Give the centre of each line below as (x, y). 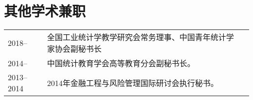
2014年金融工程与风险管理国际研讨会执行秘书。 (133, 83)
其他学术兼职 (45, 11)
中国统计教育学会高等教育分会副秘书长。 (121, 63)
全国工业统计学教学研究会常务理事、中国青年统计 (136, 37)
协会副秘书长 (78, 49)
